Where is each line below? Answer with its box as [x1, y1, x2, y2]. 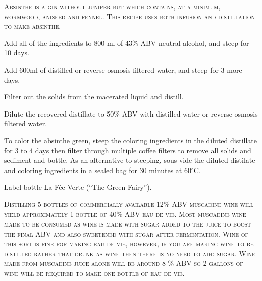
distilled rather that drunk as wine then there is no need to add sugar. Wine [4, 248, 255, 258]
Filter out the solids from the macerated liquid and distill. [4, 91, 184, 102]
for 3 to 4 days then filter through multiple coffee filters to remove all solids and [4, 145, 251, 155]
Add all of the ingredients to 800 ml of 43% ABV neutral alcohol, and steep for [4, 37, 249, 48]
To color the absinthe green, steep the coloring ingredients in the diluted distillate [4, 135, 257, 145]
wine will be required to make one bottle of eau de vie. [4, 268, 185, 278]
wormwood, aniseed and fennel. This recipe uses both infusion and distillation [4, 11, 255, 21]
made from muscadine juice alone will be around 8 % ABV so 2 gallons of [4, 258, 243, 268]
